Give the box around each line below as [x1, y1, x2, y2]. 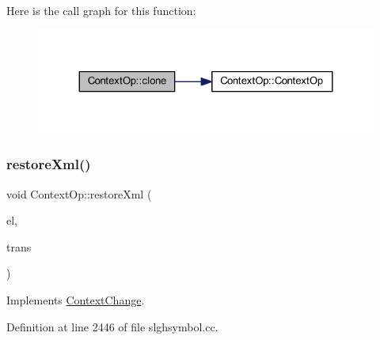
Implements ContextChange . [6, 292, 145, 308]
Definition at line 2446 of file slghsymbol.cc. [6, 318, 218, 334]
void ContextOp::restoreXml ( [6, 185, 152, 202]
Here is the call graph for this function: [6, 2, 196, 18]
